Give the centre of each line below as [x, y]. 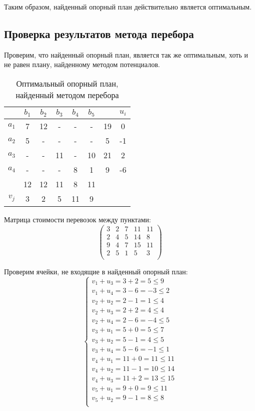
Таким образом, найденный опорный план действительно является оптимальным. [128, 7]
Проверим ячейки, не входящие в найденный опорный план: [96, 271]
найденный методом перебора [67, 95]
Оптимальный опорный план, [67, 83]
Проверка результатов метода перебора [99, 33]
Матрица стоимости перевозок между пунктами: [78, 219]
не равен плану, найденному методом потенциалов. [82, 64]
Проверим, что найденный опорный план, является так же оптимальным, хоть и [126, 54]
